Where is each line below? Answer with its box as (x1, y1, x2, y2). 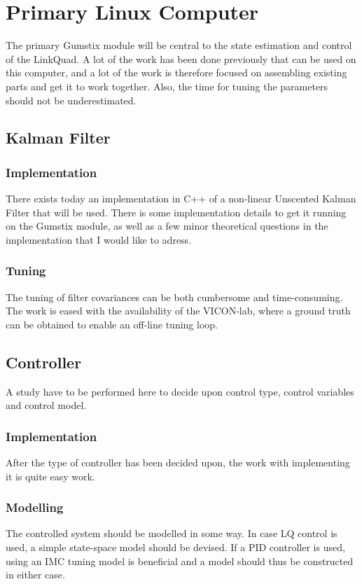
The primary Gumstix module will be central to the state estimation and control (6, 38, 352, 53)
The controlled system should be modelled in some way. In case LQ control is (6, 526, 337, 541)
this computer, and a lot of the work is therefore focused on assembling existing (6, 65, 347, 80)
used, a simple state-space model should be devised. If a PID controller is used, (6, 540, 345, 555)
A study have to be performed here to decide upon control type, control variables (6, 384, 354, 398)
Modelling (6, 499, 64, 516)
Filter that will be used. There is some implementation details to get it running (6, 204, 347, 219)
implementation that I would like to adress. (6, 232, 192, 246)
